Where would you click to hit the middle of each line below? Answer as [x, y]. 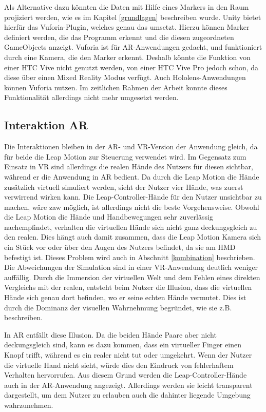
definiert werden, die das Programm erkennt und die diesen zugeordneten [119, 37]
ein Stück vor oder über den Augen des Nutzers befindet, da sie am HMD [120, 247]
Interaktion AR [46, 125]
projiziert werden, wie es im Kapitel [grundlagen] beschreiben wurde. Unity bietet [133, 17]
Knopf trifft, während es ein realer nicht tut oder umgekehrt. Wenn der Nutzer [128, 355]
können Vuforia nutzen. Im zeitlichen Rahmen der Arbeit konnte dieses [116, 87]
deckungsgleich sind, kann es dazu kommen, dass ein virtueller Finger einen [123, 345]
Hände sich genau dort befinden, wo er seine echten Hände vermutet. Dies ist [125, 297]
